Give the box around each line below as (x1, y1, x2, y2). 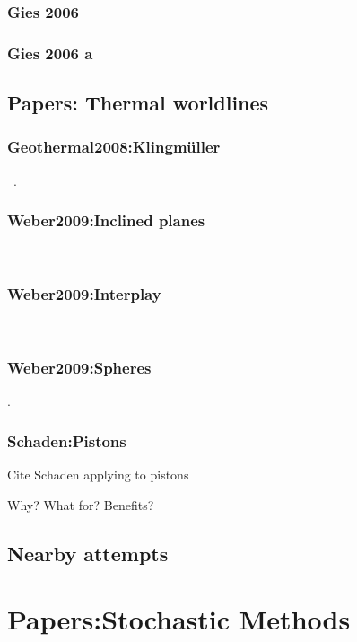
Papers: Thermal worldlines (7, 89, 269, 117)
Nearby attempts (7, 539, 169, 567)
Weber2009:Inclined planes (7, 209, 205, 232)
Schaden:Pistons (7, 429, 126, 452)
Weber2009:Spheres (7, 356, 152, 378)
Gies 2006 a (7, 41, 93, 64)
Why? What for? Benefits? (7, 495, 154, 514)
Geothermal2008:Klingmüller (7, 136, 221, 158)
